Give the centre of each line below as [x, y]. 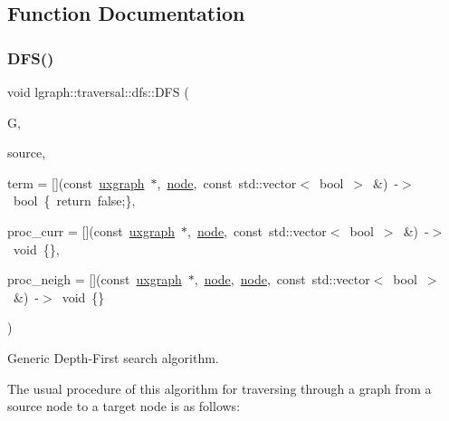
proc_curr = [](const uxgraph [91, 230]
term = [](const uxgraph [76, 182]
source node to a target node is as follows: [124, 406]
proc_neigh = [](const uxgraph [95, 279]
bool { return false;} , [74, 201]
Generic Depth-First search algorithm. [113, 357]
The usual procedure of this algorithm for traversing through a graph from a [220, 388]
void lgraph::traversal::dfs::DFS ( [98, 91]
